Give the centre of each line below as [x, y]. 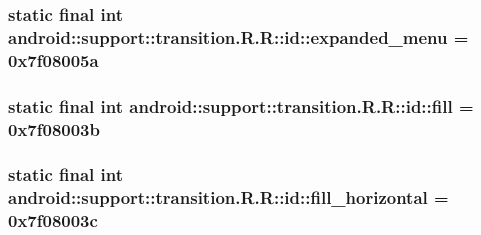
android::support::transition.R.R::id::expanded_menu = [238, 36]
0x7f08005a [53, 59]
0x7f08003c [53, 220]
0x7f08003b [54, 128]
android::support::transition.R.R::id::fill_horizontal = [228, 197]
